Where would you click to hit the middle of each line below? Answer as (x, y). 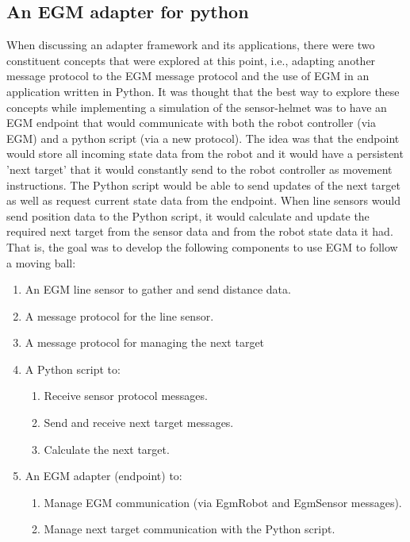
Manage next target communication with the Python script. (190, 529)
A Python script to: (73, 369)
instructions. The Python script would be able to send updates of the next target (203, 185)
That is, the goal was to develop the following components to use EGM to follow (202, 246)
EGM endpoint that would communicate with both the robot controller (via (191, 123)
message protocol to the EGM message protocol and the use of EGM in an (188, 76)
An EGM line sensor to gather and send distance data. (158, 289)
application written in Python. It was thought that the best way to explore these (203, 91)
